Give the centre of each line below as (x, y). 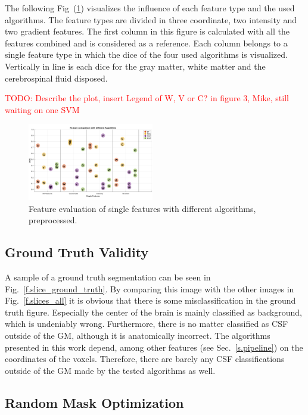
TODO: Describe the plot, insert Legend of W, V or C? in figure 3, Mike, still (147, 98)
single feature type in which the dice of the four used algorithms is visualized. (146, 54)
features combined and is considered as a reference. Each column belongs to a (146, 43)
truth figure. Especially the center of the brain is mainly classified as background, (153, 312)
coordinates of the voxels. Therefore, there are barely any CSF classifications (145, 359)
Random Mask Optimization (94, 402)
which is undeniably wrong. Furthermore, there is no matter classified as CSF (147, 324)
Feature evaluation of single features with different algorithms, (142, 208)
